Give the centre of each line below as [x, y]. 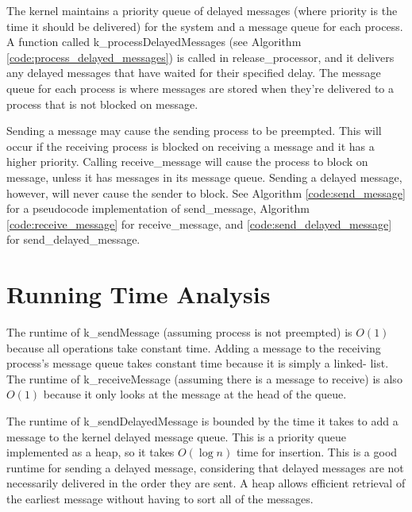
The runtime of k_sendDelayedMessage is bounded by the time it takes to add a [202, 421]
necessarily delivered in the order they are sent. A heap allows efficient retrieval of [206, 483]
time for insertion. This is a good [317, 452]
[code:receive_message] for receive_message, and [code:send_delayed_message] [199, 223]
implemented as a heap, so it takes [90, 452]
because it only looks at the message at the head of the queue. [195, 394]
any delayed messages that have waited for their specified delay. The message [194, 73]
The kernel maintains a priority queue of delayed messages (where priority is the [202, 10]
